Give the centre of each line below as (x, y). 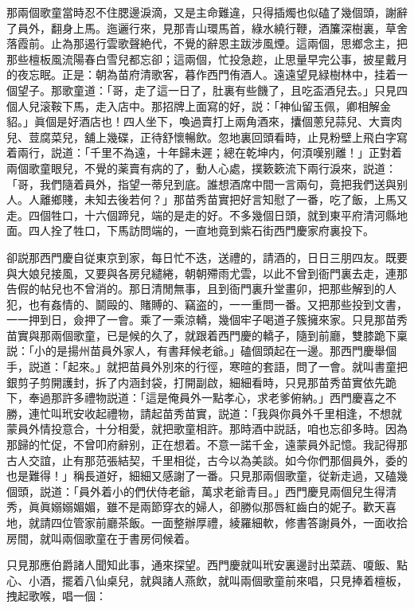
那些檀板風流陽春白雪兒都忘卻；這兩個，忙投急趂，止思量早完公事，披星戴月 (207, 59)
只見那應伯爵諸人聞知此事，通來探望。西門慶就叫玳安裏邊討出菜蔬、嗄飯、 (201, 565)
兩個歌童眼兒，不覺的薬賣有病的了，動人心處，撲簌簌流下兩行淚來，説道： (201, 168)
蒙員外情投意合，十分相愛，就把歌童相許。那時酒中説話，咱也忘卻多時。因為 (207, 429)
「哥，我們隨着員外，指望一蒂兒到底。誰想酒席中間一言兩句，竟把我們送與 (201, 183)
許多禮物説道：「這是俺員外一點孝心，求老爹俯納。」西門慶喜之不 (229, 398)
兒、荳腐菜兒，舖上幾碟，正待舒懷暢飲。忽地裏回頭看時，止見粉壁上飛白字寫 (207, 137)
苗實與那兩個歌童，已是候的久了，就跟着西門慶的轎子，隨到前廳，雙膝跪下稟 (207, 335)
